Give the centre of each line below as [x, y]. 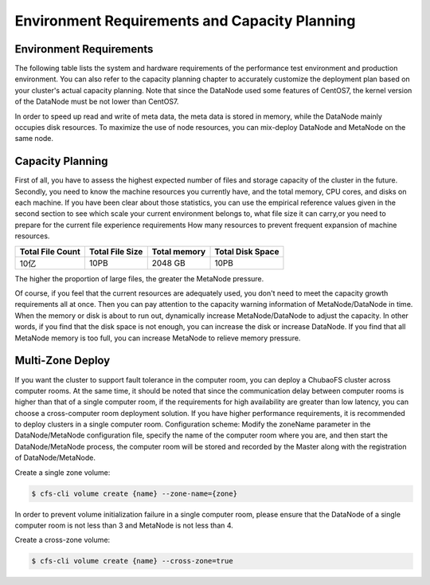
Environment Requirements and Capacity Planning [185, 21]
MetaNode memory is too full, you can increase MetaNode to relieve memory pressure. [158, 338]
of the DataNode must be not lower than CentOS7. [97, 102]
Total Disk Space [247, 251]
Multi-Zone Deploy [63, 361]
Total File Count [50, 251]
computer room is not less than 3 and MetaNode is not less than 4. [124, 525]
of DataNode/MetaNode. [55, 457]
